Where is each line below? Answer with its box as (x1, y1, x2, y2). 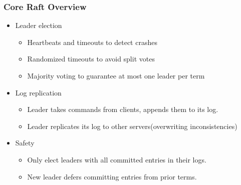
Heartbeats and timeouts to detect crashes (27, 36, 157, 47)
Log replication (15, 87, 62, 97)
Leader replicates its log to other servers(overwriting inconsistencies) (27, 120, 237, 131)
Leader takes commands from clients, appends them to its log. (27, 104, 218, 114)
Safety (15, 137, 35, 148)
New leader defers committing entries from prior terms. (27, 171, 197, 181)
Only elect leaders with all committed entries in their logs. (27, 154, 206, 164)
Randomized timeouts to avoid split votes (27, 53, 155, 64)
